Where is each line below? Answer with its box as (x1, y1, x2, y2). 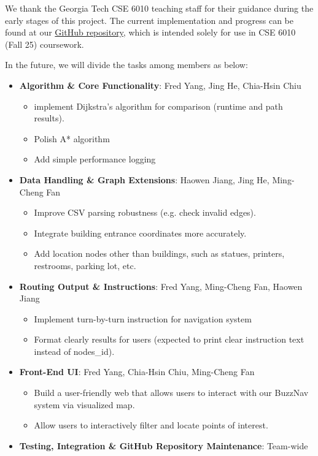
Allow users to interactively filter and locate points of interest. (34, 419, 268, 431)
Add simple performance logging (34, 153, 156, 165)
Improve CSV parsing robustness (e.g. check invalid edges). (34, 206, 256, 219)
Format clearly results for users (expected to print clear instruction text (34, 333, 304, 346)
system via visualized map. (34, 398, 135, 411)
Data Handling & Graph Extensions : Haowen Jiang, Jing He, (19, 173, 270, 186)
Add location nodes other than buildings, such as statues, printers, (34, 247, 285, 260)
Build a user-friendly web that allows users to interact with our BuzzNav (34, 386, 309, 399)
